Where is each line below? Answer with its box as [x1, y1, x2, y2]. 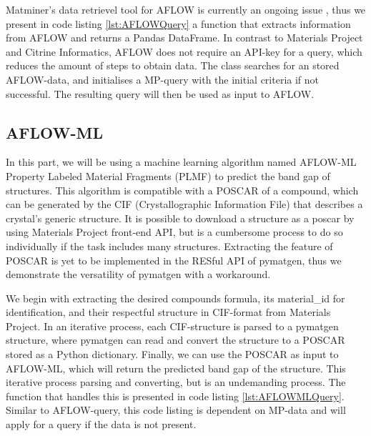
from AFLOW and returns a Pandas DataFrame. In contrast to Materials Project [6, 30, 363, 45]
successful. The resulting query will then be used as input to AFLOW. [6, 86, 315, 101]
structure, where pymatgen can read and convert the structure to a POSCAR [6, 332, 345, 347]
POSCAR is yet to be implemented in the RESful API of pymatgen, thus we [6, 252, 342, 267]
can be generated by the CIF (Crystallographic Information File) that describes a [6, 197, 363, 212]
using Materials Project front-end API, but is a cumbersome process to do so [6, 224, 343, 239]
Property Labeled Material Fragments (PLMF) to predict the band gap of [6, 168, 330, 183]
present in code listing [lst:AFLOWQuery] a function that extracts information [6, 16, 351, 31]
